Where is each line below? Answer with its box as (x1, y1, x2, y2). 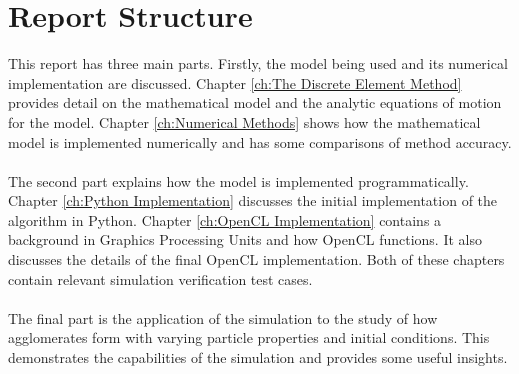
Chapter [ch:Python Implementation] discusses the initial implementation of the (8, 190, 498, 211)
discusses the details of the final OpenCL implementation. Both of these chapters (8, 249, 505, 270)
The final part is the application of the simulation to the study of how (8, 307, 438, 328)
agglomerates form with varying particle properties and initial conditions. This (8, 327, 490, 348)
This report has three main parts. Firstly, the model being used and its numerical (8, 53, 508, 74)
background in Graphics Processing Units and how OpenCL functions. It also (8, 229, 482, 250)
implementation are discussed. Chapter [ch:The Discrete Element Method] (8, 72, 462, 93)
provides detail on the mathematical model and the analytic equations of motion (8, 92, 502, 113)
